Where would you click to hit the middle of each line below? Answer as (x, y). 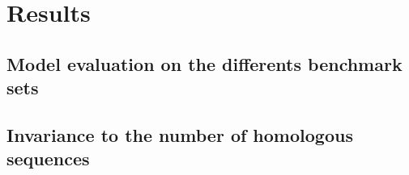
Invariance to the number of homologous (180, 134)
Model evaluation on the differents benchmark (204, 63)
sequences (48, 158)
